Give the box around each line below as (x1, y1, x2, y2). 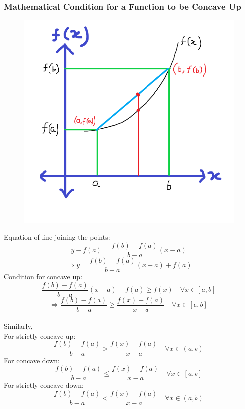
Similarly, (4, 321, 33, 331)
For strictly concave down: (4, 380, 84, 390)
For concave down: (4, 355, 60, 365)
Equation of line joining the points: (4, 232, 110, 242)
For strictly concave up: (4, 330, 76, 341)
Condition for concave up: (4, 271, 82, 281)
